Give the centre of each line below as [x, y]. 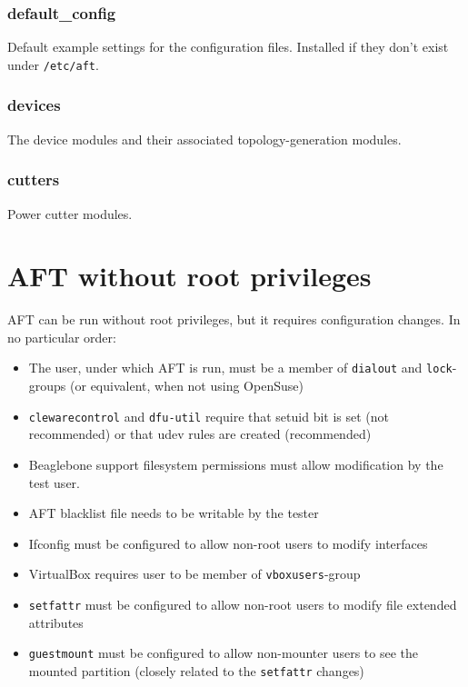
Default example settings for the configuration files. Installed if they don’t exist [228, 47]
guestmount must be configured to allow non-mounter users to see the [223, 653]
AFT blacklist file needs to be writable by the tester [174, 513]
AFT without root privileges [189, 276]
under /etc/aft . [53, 64]
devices [34, 105]
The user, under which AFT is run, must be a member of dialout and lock [240, 368]
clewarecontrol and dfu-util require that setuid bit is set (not [209, 416]
